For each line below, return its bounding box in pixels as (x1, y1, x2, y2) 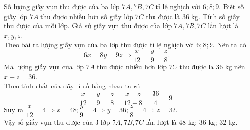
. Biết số (219, 1, 244, 11)
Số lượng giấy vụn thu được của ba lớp (4, 1, 120, 11)
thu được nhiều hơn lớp (96, 62, 167, 72)
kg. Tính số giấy (191, 11, 240, 21)
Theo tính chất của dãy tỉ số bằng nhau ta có (4, 81, 140, 91)
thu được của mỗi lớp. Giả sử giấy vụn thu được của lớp (4, 21, 172, 31)
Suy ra (4, 105, 24, 115)
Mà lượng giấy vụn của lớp (4, 62, 84, 72)
